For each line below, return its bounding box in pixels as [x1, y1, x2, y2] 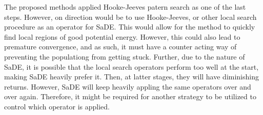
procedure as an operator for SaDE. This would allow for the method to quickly [4, 21, 255, 32]
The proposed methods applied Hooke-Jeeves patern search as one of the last [4, 2, 246, 12]
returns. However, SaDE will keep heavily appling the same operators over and [4, 81, 251, 92]
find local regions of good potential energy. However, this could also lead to [4, 31, 240, 42]
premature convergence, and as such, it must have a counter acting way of [4, 41, 237, 52]
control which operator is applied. [4, 101, 110, 111]
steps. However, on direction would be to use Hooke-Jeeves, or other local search [4, 11, 257, 22]
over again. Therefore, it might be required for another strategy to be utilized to [4, 91, 256, 102]
